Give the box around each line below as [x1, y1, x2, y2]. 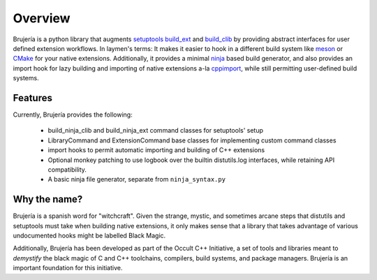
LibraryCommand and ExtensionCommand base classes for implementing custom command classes [47, 136, 337, 145]
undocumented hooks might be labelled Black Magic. [13, 231, 166, 240]
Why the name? [13, 193, 83, 205]
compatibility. [47, 165, 87, 174]
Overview [13, 10, 71, 26]
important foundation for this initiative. [13, 264, 123, 272]
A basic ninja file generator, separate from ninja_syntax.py [47, 175, 226, 184]
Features [13, 91, 52, 104]
